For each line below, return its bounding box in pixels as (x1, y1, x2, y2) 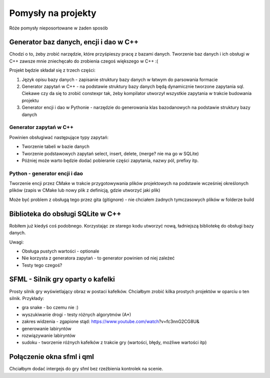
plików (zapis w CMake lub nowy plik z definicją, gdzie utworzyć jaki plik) (9, 187, 160, 193)
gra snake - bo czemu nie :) (21, 304, 78, 310)
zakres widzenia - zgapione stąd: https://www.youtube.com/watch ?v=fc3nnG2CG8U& (21, 318, 199, 324)
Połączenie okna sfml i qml (9, 352, 94, 361)
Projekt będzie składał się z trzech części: (9, 67, 96, 73)
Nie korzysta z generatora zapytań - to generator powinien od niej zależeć (21, 255, 175, 261)
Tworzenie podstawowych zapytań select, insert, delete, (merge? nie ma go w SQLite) (21, 150, 199, 156)
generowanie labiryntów (21, 325, 72, 331)
